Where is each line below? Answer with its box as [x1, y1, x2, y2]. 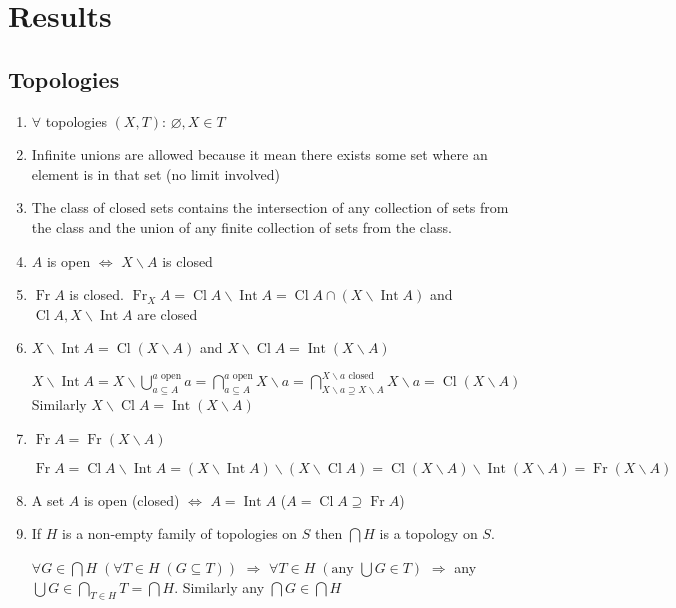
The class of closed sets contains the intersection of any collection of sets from [31, 197, 509, 218]
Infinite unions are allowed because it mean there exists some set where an [31, 144, 488, 165]
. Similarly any [174, 576, 265, 597]
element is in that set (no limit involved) [31, 163, 281, 184]
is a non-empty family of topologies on [62, 523, 298, 544]
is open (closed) [83, 489, 180, 510]
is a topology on [379, 523, 478, 544]
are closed [137, 303, 198, 324]
